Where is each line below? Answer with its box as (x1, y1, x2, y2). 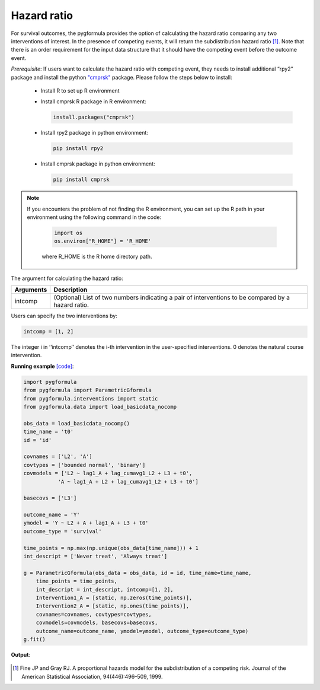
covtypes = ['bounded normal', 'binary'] (23, 462, 146, 468)
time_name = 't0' (23, 428, 74, 435)
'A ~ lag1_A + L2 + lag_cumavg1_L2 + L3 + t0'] (57, 478, 199, 485)
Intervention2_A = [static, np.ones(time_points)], (36, 603, 190, 609)
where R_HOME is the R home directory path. (41, 253, 152, 260)
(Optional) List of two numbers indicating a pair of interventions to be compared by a (53, 294, 290, 302)
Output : (11, 651, 31, 658)
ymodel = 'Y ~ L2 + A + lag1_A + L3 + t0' (23, 520, 149, 526)
